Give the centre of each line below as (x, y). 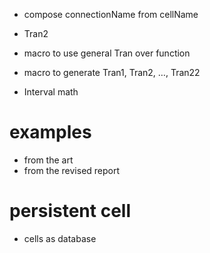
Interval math (51, 92)
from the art (48, 160)
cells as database (60, 238)
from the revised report (72, 170)
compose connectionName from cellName (111, 14)
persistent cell (70, 211)
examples (50, 132)
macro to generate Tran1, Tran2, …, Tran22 (112, 72)
